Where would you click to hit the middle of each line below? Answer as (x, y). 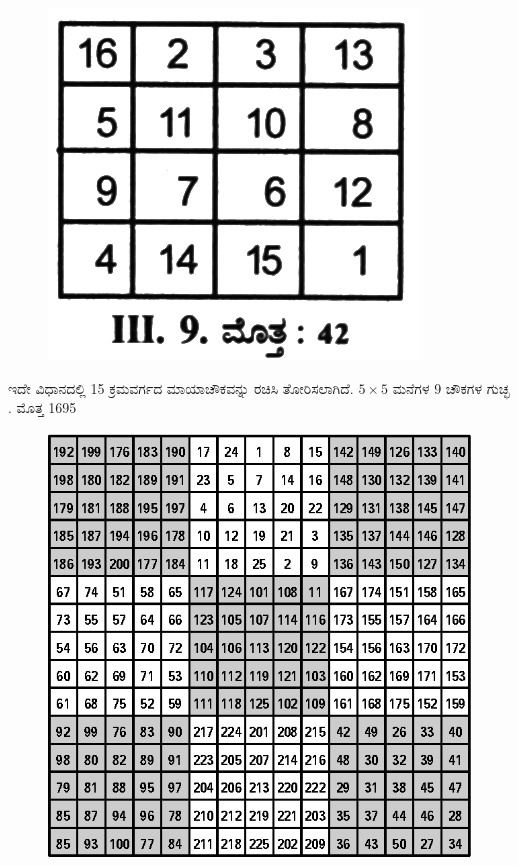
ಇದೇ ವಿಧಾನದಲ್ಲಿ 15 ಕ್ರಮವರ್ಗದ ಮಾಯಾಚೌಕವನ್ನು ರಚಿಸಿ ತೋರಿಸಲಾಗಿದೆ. (181, 387)
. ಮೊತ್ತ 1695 (42, 407)
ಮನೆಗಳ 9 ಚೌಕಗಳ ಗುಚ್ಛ (451, 387)
